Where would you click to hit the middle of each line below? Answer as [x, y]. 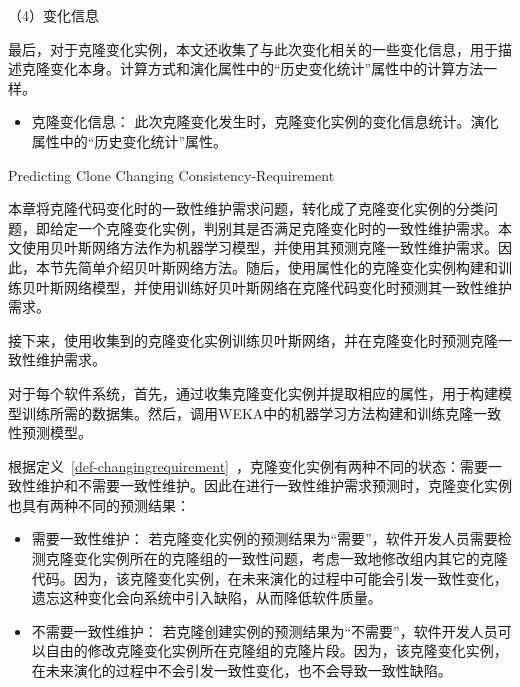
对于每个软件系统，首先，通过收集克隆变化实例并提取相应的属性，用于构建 [253, 392]
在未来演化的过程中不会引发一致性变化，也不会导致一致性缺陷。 [241, 670]
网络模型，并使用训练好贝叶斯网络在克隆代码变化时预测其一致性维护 [287, 286]
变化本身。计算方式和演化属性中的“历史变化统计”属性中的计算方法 [266, 68]
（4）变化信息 [53, 15]
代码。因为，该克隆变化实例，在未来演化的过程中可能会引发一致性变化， [269, 577]
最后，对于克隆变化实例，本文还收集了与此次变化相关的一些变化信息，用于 [253, 48]
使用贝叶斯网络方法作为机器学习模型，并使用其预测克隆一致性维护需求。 [259, 247]
